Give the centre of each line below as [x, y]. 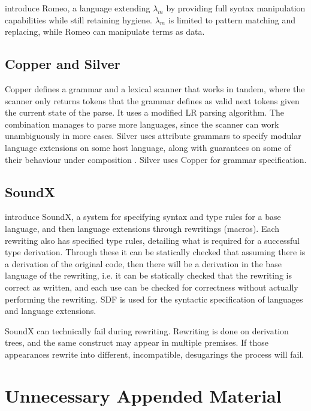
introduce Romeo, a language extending [78, 8]
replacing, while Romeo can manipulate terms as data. [105, 31]
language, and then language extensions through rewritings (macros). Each [142, 228]
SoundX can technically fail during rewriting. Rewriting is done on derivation [147, 330]
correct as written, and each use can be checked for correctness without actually [152, 287]
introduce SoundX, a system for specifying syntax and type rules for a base [143, 217]
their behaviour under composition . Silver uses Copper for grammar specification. [156, 159]
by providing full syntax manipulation [236, 8]
